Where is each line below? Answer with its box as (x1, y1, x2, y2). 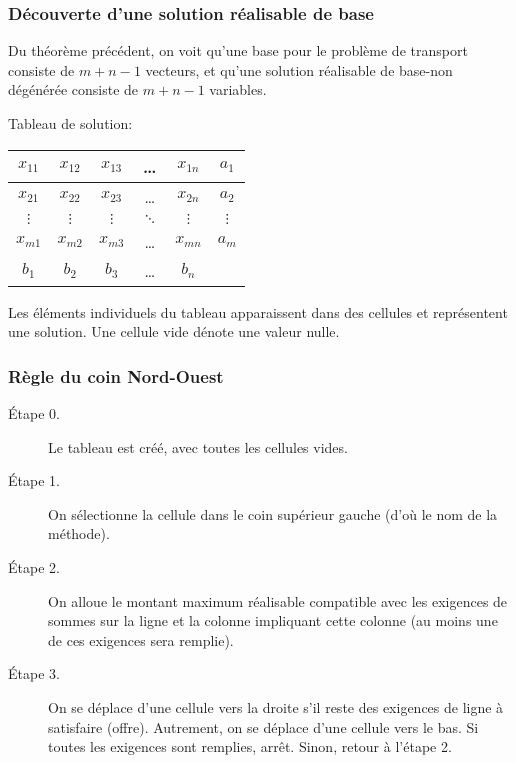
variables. (209, 79, 267, 100)
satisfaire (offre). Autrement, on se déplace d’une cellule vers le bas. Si (48, 716, 479, 737)
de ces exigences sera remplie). (48, 629, 234, 650)
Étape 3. (8, 663, 60, 684)
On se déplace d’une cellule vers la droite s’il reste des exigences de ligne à (48, 696, 504, 717)
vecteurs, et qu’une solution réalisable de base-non (145, 59, 453, 80)
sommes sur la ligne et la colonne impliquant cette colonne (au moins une (48, 610, 498, 631)
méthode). (48, 523, 110, 544)
